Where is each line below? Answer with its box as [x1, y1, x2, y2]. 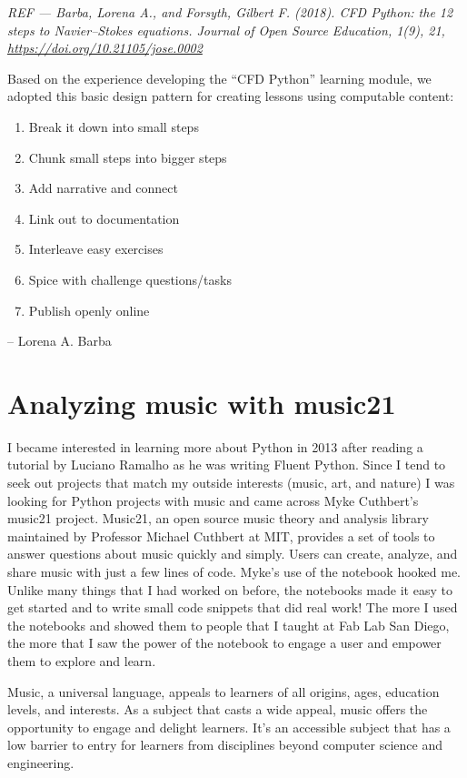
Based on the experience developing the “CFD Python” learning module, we [7, 68, 432, 87]
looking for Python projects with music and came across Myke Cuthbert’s [7, 490, 419, 510]
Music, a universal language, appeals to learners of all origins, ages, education [7, 682, 440, 701]
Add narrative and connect [28, 178, 179, 197]
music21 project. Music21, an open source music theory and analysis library [7, 509, 429, 528]
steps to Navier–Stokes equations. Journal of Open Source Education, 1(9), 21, [7, 20, 445, 39]
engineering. [7, 753, 75, 772]
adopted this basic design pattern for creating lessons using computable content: [7, 86, 454, 106]
